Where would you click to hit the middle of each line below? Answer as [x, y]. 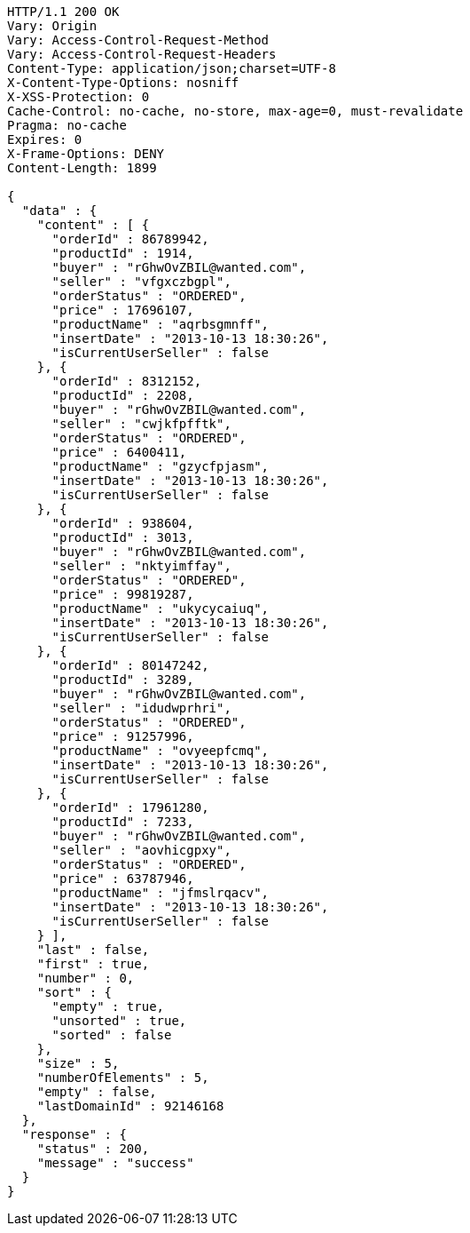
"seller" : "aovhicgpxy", [141, 850]
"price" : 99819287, [123, 594]
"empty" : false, [97, 1092]
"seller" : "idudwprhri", [141, 708]
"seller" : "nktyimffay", [141, 566]
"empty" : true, [108, 1006]
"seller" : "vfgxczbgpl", [141, 282]
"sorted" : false [112, 1035]
